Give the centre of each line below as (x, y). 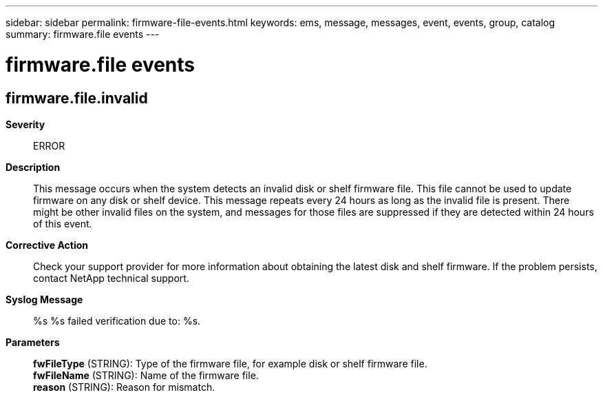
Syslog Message (44, 299)
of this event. (63, 223)
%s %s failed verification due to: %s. (117, 320)
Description (33, 167)
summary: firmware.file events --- (83, 34)
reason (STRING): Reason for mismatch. (124, 387)
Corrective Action (47, 245)
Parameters (33, 342)
